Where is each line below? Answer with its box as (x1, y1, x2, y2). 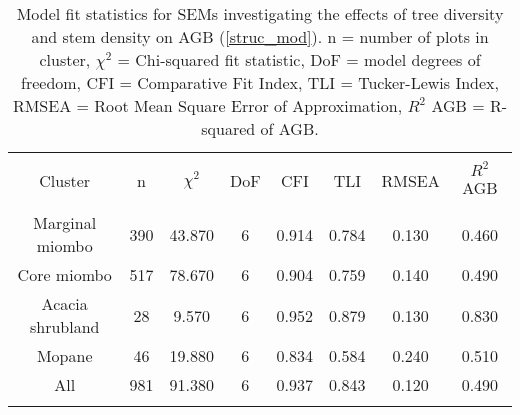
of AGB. (260, 117, 319, 140)
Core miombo (17, 263, 112, 286)
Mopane (36, 344, 93, 367)
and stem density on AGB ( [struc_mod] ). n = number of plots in (31, 25, 489, 48)
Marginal (33, 211, 97, 234)
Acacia (41, 292, 88, 315)
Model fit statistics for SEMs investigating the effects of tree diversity (16, 2, 504, 25)
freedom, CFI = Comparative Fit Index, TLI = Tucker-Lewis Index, (21, 71, 499, 94)
